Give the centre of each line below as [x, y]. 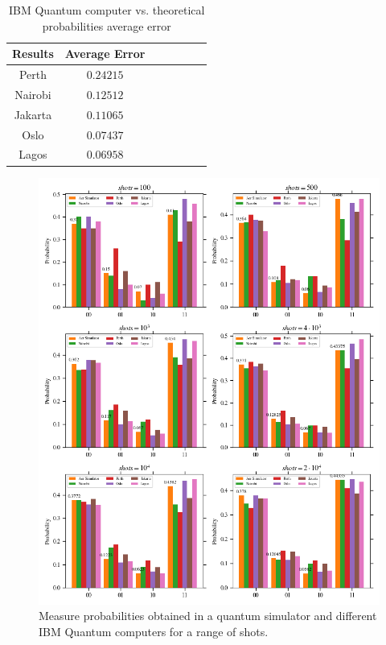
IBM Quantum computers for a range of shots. [154, 631]
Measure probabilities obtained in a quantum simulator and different [208, 616]
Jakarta [33, 114]
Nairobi [33, 94]
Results [33, 54]
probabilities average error [107, 25]
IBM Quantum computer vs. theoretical [107, 10]
